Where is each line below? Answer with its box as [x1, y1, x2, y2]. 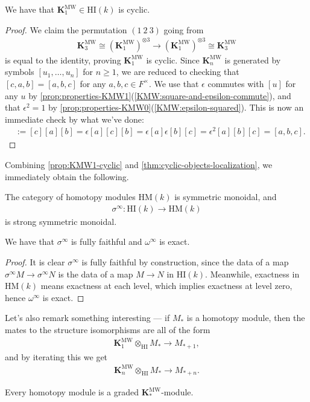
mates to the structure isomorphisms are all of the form [5, 323, 210, 336]
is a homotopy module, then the [186, 311, 305, 324]
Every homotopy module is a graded [5, 386, 139, 398]
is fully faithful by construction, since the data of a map [81, 255, 289, 268]
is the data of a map [58, 267, 133, 280]
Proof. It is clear [5, 255, 65, 268]
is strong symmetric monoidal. [5, 215, 117, 227]
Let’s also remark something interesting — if [5, 311, 170, 324]
